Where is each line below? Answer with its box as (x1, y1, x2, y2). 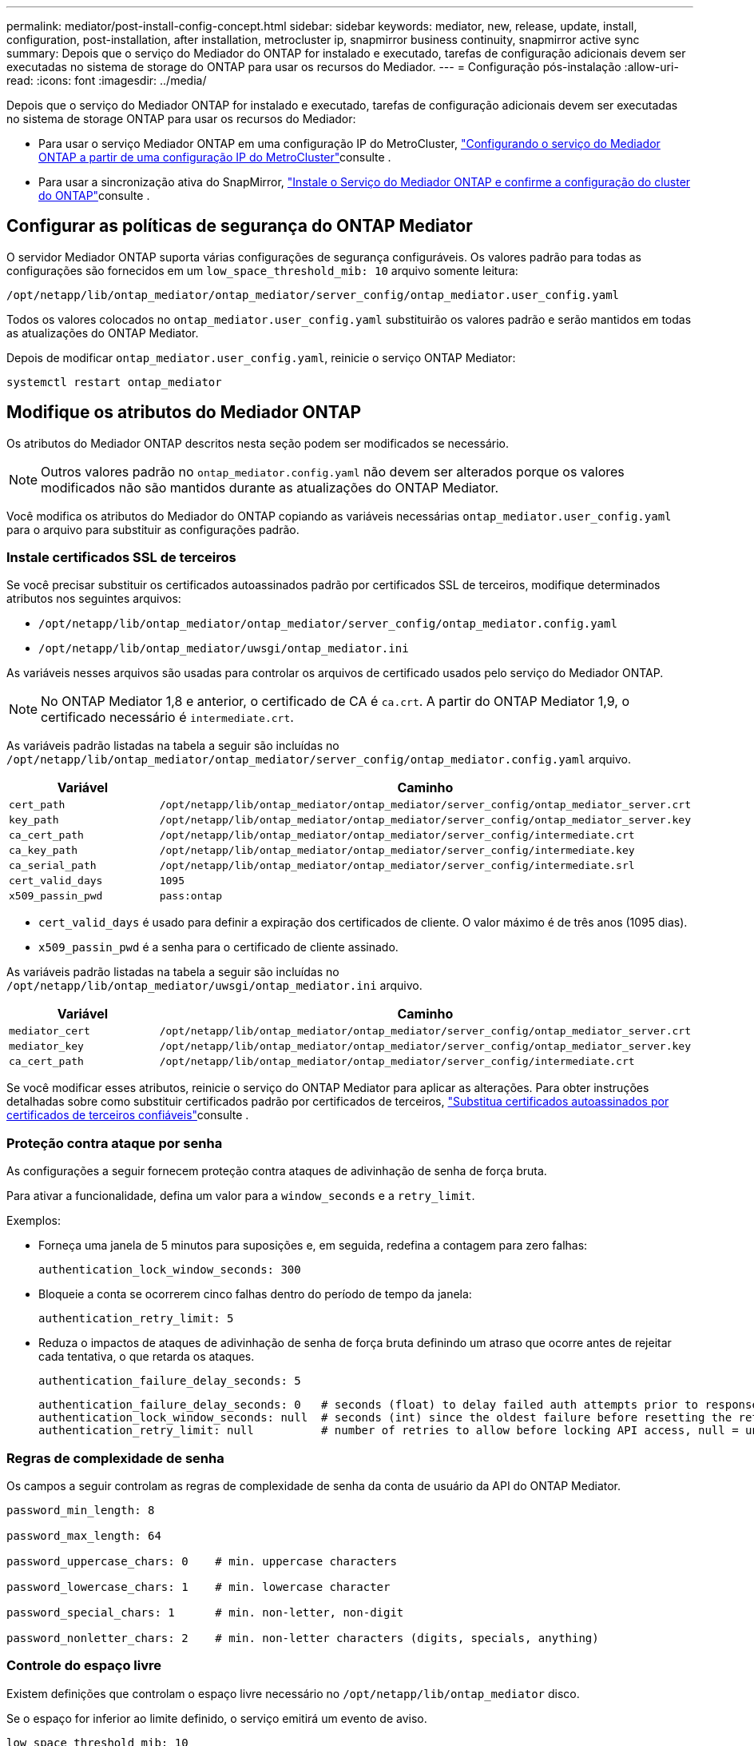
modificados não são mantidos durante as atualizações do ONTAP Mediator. (41, 479, 499, 496)
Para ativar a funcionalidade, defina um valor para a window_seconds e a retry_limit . (6, 1189, 475, 1203)
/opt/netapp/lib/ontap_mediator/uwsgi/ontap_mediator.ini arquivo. (6, 979, 423, 993)
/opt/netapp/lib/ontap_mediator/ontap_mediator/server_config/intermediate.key (159, 844, 635, 857)
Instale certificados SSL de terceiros (6, 549, 236, 566)
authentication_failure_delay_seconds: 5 (38, 1374, 301, 1388)
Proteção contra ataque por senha (6, 1134, 223, 1151)
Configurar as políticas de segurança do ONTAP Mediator (6, 216, 473, 237)
